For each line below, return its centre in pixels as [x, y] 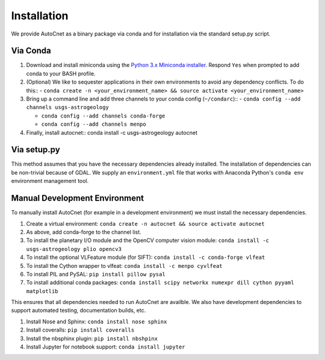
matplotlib [42, 291]
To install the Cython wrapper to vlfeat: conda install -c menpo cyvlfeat [124, 265]
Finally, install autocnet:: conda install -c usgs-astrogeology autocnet [112, 132]
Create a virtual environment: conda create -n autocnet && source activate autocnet [145, 223]
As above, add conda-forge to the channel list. [84, 232]
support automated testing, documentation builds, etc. [79, 311]
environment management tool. [50, 181]
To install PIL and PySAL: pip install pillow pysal [96, 274]
